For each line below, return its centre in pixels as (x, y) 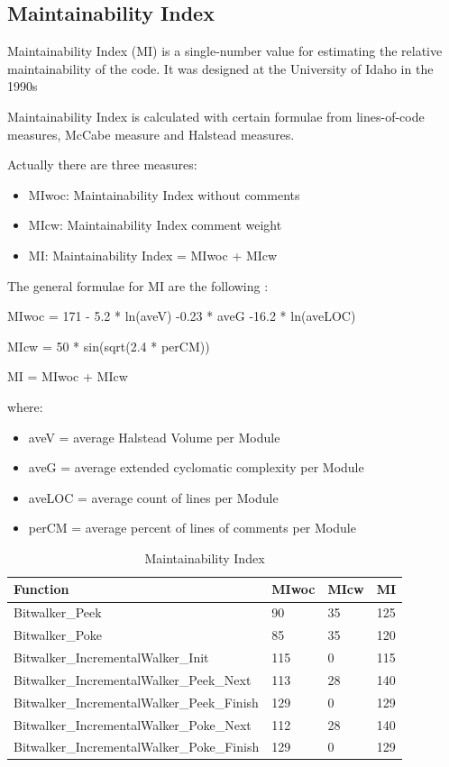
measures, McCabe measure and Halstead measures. (151, 134)
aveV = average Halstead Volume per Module (154, 437)
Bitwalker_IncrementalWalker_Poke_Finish (137, 747)
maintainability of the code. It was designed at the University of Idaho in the (220, 68)
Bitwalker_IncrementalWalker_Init (111, 657)
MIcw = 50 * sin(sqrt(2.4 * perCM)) (109, 346)
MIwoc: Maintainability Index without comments (164, 194)
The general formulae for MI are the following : (138, 285)
